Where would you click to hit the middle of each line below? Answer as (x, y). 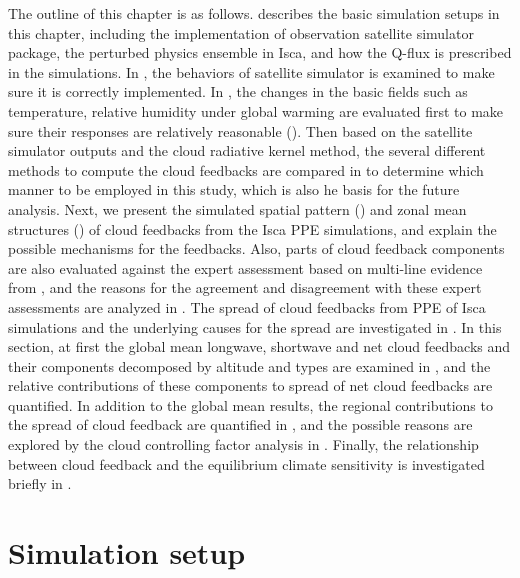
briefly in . (40, 483)
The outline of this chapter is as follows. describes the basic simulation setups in (254, 13)
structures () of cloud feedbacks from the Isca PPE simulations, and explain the (252, 228)
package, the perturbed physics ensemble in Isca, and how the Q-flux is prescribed (260, 52)
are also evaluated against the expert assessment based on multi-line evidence (245, 267)
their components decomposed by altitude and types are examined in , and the (249, 365)
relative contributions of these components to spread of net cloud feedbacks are (250, 385)
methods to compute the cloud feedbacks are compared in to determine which (246, 169)
